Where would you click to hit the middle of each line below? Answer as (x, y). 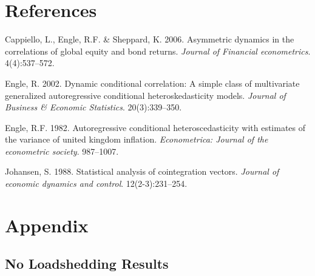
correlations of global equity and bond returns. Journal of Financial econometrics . (158, 51)
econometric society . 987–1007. (62, 151)
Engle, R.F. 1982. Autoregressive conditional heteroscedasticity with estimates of (155, 127)
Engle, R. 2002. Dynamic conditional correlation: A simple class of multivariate (152, 83)
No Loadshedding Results (87, 264)
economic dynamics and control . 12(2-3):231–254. (96, 183)
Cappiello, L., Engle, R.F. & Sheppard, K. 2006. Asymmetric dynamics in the (150, 39)
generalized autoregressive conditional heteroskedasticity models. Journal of (145, 95)
